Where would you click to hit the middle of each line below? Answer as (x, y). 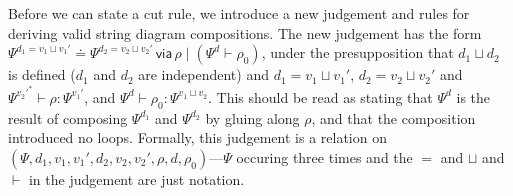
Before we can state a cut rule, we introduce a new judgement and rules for (239, 13)
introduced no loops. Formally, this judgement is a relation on (197, 137)
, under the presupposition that (357, 52)
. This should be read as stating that (320, 96)
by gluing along (252, 117)
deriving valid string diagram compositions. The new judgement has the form (245, 32)
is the (473, 96)
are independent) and (203, 74)
